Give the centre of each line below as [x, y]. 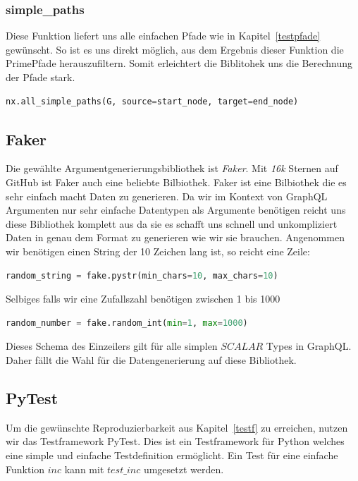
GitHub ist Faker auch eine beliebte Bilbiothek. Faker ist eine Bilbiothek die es [176, 182]
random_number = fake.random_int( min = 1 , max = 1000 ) [127, 323]
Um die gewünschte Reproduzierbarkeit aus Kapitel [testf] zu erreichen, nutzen [177, 427]
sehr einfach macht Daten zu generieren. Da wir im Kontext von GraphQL [167, 196]
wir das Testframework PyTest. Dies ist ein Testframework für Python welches [175, 441]
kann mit [84, 469]
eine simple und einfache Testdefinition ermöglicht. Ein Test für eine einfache [172, 455]
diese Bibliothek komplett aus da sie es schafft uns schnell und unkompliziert [172, 223]
